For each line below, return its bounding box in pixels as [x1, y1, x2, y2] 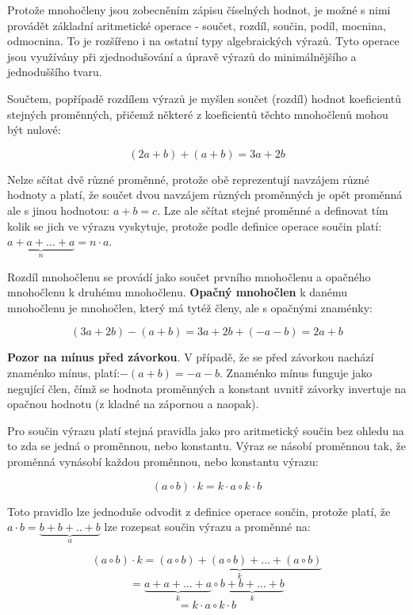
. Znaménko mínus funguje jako [220, 364, 373, 380]
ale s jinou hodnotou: [7, 201, 110, 218]
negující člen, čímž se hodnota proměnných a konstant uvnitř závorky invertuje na [7, 380, 407, 396]
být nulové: [7, 121, 61, 138]
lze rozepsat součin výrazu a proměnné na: [104, 518, 311, 535]
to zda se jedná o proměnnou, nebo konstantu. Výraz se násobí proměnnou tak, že [7, 437, 406, 454]
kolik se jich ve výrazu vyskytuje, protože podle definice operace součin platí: [7, 217, 382, 234]
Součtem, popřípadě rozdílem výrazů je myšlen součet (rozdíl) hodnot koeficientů [7, 90, 401, 106]
